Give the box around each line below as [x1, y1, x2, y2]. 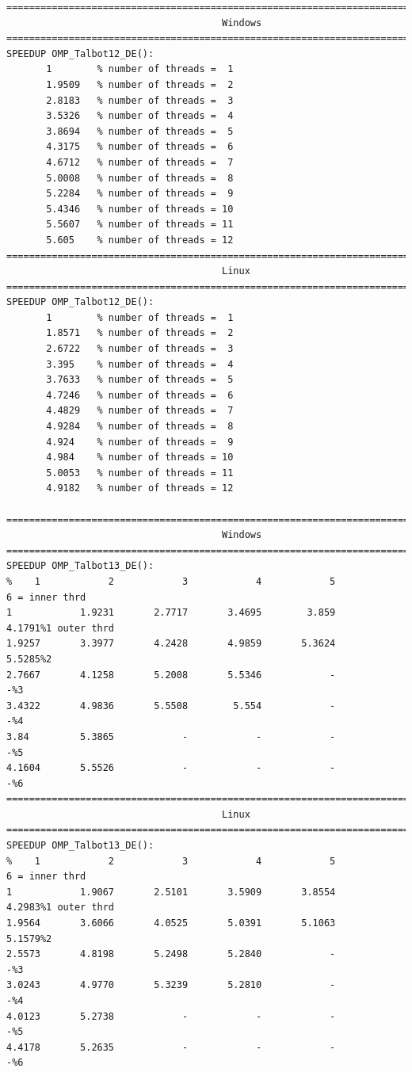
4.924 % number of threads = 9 [46, 436, 234, 448]
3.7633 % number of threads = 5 [46, 374, 234, 386]
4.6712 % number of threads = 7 [46, 156, 234, 168]
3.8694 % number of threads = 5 [46, 125, 234, 137]
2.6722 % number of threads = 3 [46, 343, 234, 355]
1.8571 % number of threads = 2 [46, 327, 234, 339]
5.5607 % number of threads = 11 [46, 219, 234, 231]
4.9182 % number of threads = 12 [46, 483, 234, 494]
